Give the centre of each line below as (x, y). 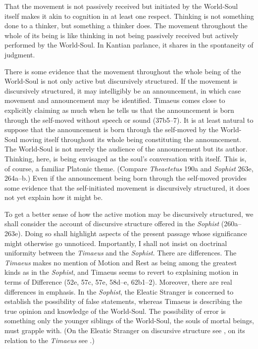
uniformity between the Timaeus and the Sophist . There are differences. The (121, 253)
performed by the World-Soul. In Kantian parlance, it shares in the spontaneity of (129, 45)
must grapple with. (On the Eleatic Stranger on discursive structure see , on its (125, 330)
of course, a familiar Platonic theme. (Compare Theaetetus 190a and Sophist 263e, (129, 168)
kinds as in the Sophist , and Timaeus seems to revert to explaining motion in (122, 272)
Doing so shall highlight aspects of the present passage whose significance (136, 233)
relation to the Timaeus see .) (50, 340)
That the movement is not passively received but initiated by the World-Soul (121, 6)
